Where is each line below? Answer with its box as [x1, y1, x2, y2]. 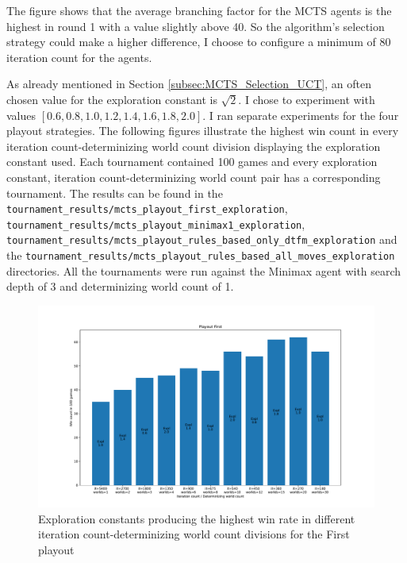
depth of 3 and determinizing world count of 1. [6, 278, 234, 295]
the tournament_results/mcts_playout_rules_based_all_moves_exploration [6, 247, 395, 264]
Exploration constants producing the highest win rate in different [38, 510, 355, 526]
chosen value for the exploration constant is [6, 91, 217, 107]
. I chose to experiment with [238, 91, 375, 107]
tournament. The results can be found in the [6, 184, 223, 201]
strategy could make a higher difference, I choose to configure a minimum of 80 [6, 33, 391, 50]
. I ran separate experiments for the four [202, 106, 399, 123]
